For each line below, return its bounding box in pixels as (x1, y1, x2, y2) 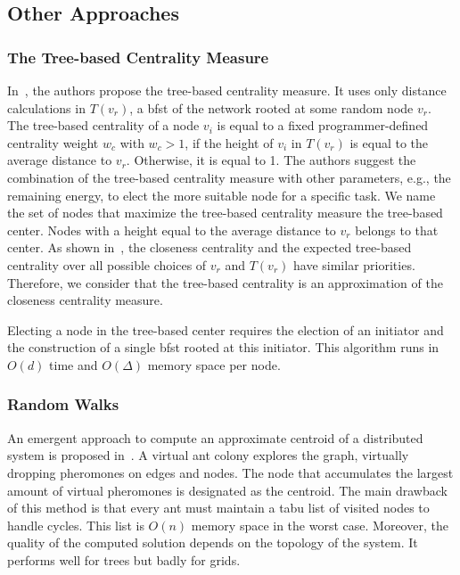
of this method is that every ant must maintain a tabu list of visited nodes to (7, 498, 430, 517)
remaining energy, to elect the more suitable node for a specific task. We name (7, 185, 436, 204)
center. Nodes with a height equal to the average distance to (7, 220, 336, 239)
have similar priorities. (293, 255, 415, 274)
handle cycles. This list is (7, 515, 144, 534)
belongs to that (355, 220, 439, 239)
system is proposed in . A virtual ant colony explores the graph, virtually (7, 446, 409, 464)
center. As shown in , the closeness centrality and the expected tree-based (7, 238, 412, 257)
